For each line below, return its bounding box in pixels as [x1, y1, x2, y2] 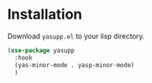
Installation [7, 5, 83, 23]
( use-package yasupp [7, 46, 76, 54]
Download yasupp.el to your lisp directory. [7, 31, 145, 41]
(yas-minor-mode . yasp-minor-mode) [14, 61, 135, 69]
